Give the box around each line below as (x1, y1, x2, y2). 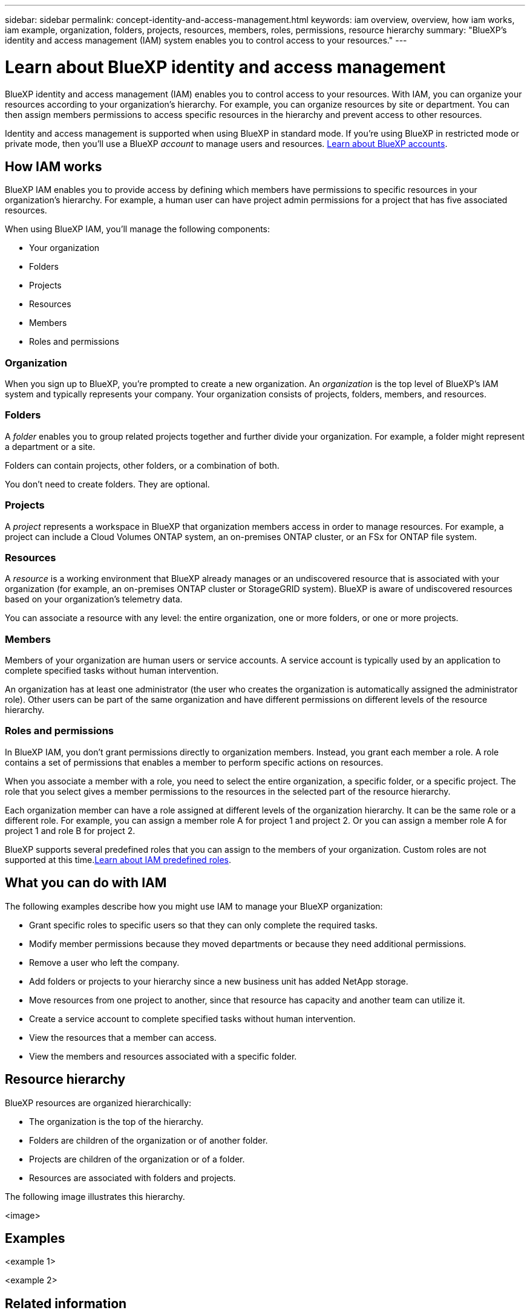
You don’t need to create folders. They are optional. (5, 478, 210, 489)
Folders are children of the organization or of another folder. (29, 1135, 268, 1145)
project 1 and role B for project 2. (5, 825, 136, 836)
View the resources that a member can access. (29, 1032, 217, 1043)
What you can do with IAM (5, 875, 167, 891)
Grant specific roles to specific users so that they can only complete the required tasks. (29, 919, 378, 930)
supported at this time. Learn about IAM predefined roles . (5, 854, 232, 865)
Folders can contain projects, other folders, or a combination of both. (5, 460, 280, 471)
